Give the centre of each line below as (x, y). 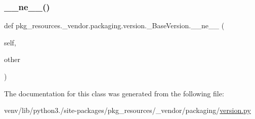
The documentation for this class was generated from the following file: (114, 93)
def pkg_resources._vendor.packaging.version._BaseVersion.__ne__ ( (114, 25)
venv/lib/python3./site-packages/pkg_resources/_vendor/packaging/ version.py (127, 110)
